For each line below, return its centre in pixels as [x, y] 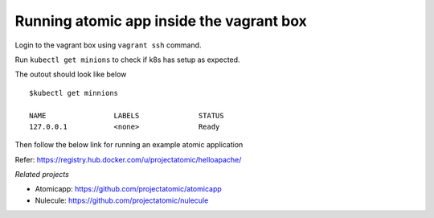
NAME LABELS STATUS [127, 115]
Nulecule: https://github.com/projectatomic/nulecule [122, 200]
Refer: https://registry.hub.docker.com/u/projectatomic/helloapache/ [128, 159]
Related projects [42, 175]
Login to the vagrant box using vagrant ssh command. [108, 45]
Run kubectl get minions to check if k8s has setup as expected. [127, 60]
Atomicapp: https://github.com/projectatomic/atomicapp [129, 189]
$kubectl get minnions [74, 93]
